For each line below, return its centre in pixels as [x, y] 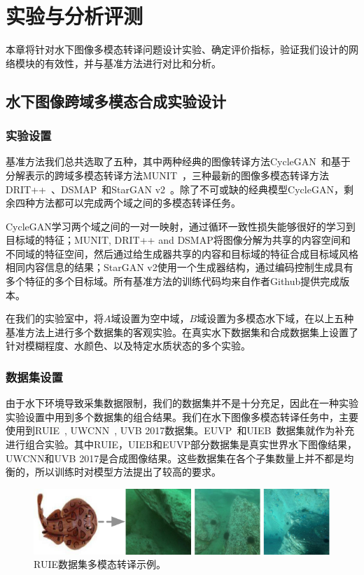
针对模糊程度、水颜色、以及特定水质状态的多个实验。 [128, 346]
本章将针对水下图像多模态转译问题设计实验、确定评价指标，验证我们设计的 [177, 49]
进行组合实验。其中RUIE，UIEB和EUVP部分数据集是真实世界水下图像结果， [182, 444]
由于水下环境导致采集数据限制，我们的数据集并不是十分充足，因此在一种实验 [182, 403]
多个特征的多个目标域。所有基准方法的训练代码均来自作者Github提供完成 [173, 281]
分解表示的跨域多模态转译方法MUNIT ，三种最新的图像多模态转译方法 [167, 175]
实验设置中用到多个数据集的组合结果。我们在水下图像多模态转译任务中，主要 [182, 416]
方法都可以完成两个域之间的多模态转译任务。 [138, 203]
